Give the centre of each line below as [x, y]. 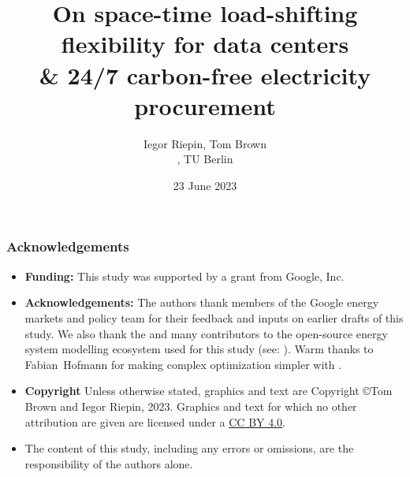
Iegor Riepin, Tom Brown [205, 143]
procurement [205, 105]
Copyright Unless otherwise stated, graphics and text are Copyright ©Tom [209, 391]
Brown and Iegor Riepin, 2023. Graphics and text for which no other [191, 406]
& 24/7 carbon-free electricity [205, 75]
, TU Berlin [205, 159]
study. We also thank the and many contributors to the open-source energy [206, 333]
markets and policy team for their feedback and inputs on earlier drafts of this [214, 317]
